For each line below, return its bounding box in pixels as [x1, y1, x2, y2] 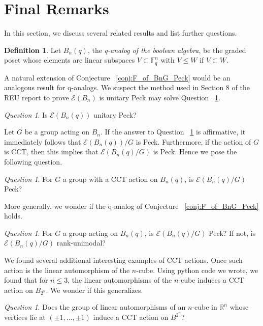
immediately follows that [4, 136, 81, 147]
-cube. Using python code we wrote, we [136, 264, 258, 275]
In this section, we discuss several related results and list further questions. [4, 28, 237, 38]
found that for [4, 275, 48, 285]
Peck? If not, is [209, 227, 256, 238]
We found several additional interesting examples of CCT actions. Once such [4, 255, 243, 265]
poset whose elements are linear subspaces [4, 55, 135, 65]
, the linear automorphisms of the [68, 275, 172, 285]
